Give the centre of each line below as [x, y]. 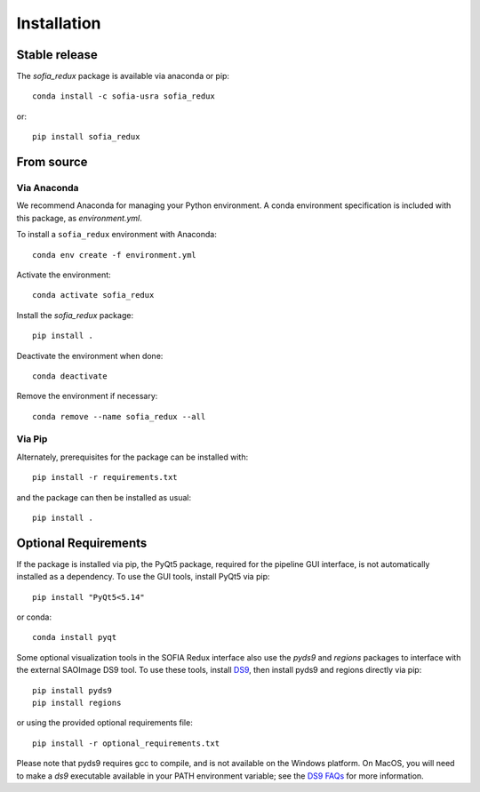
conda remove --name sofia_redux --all [119, 416]
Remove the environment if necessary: [87, 396]
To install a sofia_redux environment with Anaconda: [116, 235]
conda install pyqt [75, 637]
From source [52, 162]
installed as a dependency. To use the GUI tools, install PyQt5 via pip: [143, 577]
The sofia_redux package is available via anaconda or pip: [123, 76]
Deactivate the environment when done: [90, 356]
